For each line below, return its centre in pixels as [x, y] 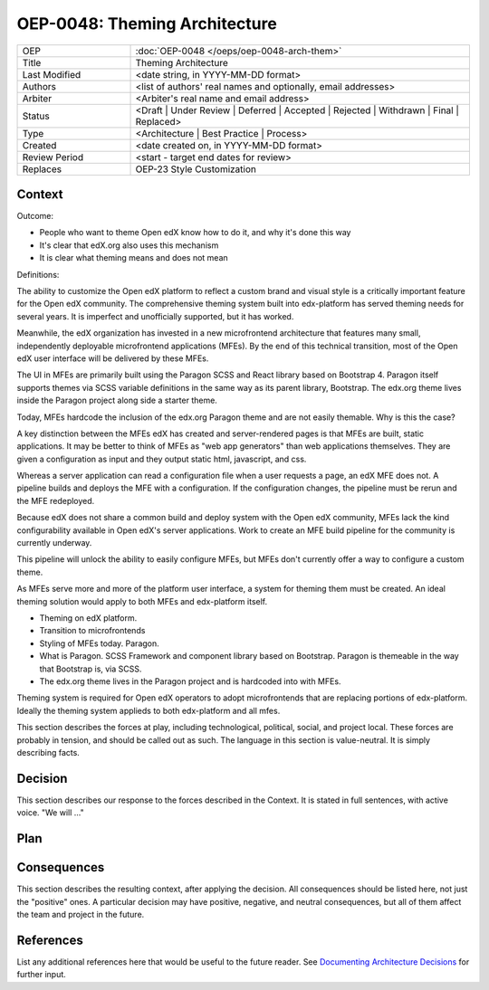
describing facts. [48, 752]
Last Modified [52, 74]
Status [36, 116]
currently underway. [54, 543]
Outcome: [35, 216]
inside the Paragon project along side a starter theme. [117, 400]
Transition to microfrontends [92, 631]
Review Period [53, 157]
